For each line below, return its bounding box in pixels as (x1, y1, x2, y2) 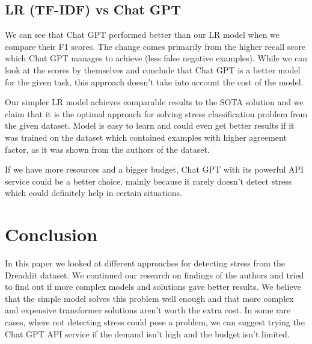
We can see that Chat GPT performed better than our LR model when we (5, 28, 280, 41)
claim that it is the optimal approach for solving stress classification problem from (5, 107, 308, 120)
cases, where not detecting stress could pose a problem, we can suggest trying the (5, 316, 305, 328)
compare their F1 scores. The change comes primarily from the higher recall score (5, 40, 306, 52)
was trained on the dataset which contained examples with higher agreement (5, 131, 287, 143)
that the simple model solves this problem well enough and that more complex (5, 292, 294, 304)
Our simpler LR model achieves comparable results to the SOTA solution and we (5, 96, 304, 108)
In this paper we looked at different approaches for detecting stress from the (5, 257, 286, 269)
